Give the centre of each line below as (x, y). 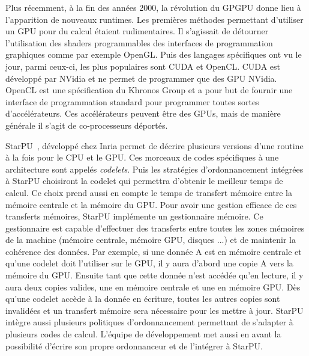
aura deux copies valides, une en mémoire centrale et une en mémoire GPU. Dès (153, 287)
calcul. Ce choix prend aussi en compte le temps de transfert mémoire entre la (149, 192)
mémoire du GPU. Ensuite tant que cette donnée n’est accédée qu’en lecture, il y (154, 275)
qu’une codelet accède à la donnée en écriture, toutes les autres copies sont (143, 299)
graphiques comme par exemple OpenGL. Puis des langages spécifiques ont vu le (154, 54)
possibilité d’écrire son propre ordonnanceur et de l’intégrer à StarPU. (134, 345)
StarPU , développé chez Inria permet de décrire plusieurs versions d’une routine (154, 145)
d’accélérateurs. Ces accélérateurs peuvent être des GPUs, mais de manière (143, 113)
